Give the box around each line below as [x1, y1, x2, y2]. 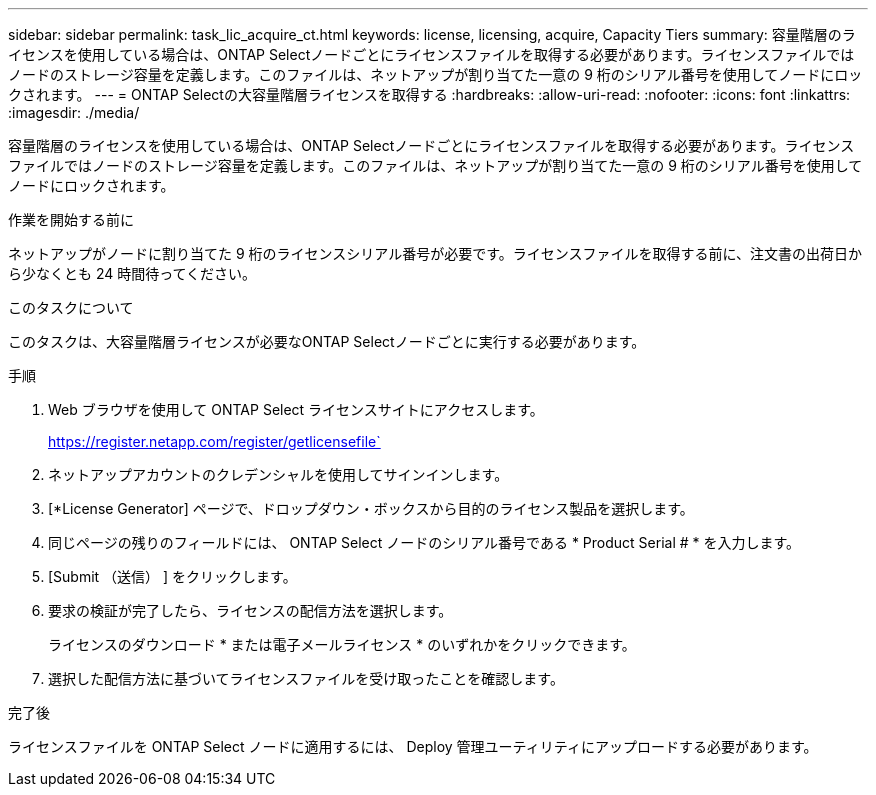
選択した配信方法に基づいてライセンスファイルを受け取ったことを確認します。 [48, 670, 564, 687]
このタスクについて [8, 299, 134, 316]
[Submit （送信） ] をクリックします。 [48, 568, 297, 585]
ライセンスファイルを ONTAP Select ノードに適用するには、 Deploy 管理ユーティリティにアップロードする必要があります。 [8, 738, 818, 755]
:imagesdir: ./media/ [8, 104, 140, 121]
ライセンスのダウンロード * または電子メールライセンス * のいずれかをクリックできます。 [48, 636, 636, 653]
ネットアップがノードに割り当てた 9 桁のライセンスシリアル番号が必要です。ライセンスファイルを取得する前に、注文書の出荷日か [8, 245, 863, 262]
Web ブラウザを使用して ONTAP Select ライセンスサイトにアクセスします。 [48, 401, 544, 418]
